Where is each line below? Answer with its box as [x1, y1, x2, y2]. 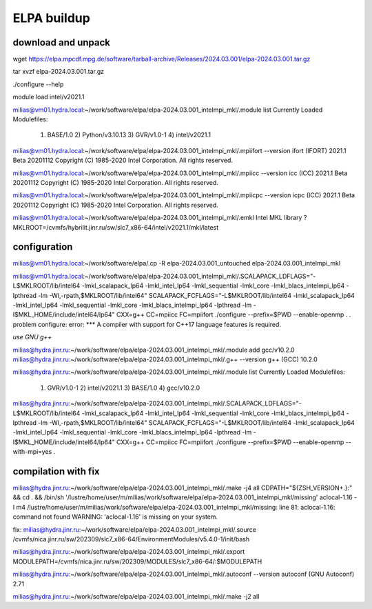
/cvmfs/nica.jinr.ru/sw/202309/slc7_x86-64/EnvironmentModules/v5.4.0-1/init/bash [12, 535, 250, 543]
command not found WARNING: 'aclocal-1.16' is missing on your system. [12, 512, 218, 521]
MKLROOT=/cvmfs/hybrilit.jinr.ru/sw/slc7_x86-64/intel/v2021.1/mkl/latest [12, 223, 219, 231]
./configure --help [12, 80, 64, 88]
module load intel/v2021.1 [12, 93, 85, 101]
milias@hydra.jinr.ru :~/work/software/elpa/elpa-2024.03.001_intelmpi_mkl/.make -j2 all [12, 592, 260, 600]
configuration [12, 241, 73, 253]
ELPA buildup [12, 10, 91, 26]
